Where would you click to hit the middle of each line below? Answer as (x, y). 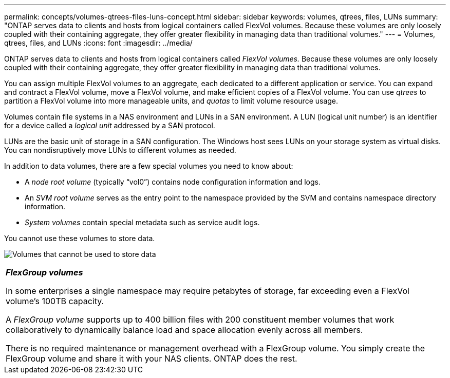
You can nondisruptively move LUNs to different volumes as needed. (120, 150)
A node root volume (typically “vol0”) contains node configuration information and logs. (173, 182)
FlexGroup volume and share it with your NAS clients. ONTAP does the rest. (152, 359)
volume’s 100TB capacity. (55, 301)
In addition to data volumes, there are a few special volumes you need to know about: (149, 166)
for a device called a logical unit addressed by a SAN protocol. (110, 125)
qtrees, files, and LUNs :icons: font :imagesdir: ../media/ (98, 43)
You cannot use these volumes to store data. (80, 238)
